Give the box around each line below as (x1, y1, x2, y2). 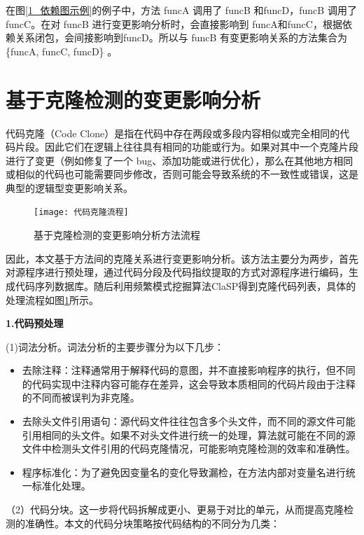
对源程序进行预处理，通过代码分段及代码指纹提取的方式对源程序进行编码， (6, 265, 349, 279)
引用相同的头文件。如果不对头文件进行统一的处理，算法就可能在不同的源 (22, 427, 356, 442)
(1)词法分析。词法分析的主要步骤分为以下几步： (6, 339, 224, 354)
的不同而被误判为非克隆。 (22, 390, 140, 405)
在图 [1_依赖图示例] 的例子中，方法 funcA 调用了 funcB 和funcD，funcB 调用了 (6, 3, 357, 17)
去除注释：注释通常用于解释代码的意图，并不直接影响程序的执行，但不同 (22, 363, 356, 377)
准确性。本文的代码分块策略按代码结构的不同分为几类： (24, 515, 280, 530)
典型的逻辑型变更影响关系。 (6, 180, 133, 195)
